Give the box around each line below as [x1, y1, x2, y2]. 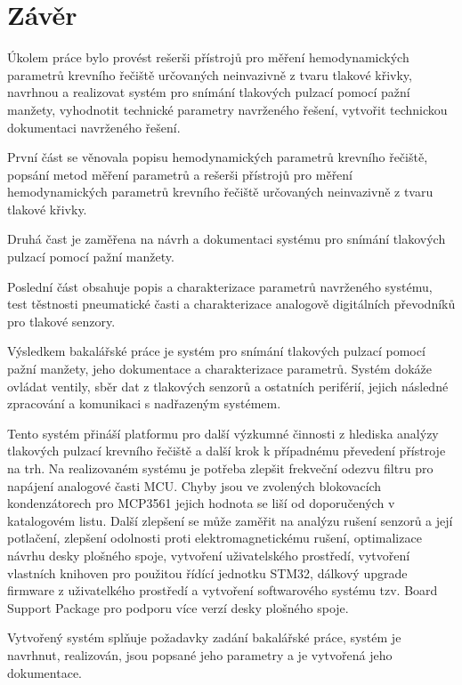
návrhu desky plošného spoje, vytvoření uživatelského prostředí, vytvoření [7, 545, 410, 564]
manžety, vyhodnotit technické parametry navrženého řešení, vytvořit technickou [7, 100, 448, 118]
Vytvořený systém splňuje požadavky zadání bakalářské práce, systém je [7, 628, 401, 647]
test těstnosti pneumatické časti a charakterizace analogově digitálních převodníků [7, 294, 456, 313]
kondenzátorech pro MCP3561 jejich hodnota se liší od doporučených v [7, 494, 395, 512]
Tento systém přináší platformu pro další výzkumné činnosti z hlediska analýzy [7, 423, 439, 442]
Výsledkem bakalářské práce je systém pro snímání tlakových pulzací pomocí [7, 342, 426, 360]
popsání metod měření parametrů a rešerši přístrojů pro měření [7, 165, 353, 183]
